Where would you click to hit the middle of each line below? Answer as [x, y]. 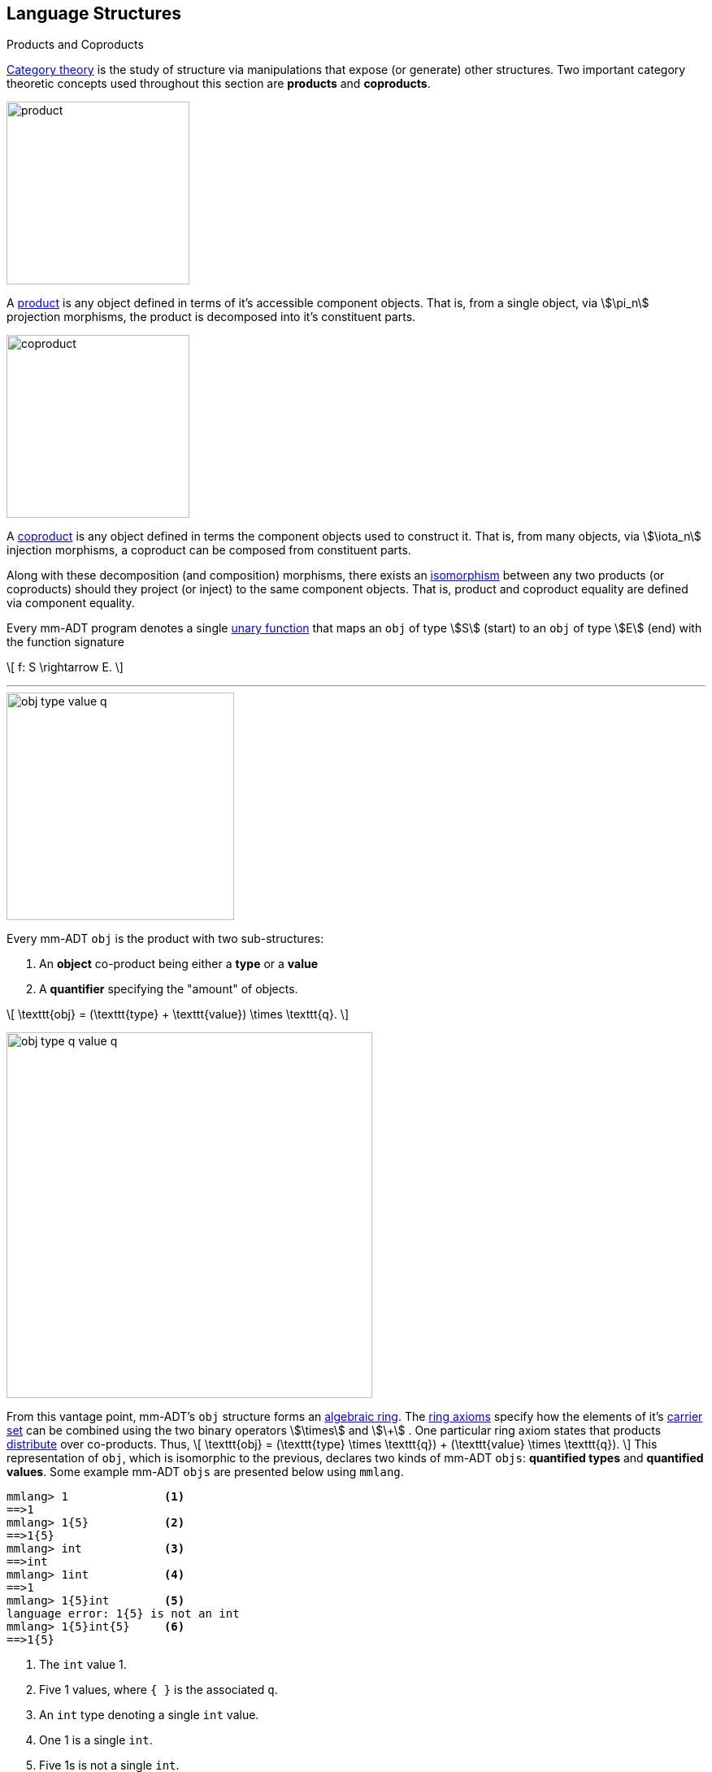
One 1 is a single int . [96, 1740]
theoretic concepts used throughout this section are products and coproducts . [219, 84]
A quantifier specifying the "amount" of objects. [169, 989]
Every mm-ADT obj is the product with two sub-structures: [165, 939]
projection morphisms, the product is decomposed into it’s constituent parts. [211, 317]
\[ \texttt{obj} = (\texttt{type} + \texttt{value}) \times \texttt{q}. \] [178, 1014]
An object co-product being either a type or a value [179, 964]
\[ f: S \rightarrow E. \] [65, 667]
